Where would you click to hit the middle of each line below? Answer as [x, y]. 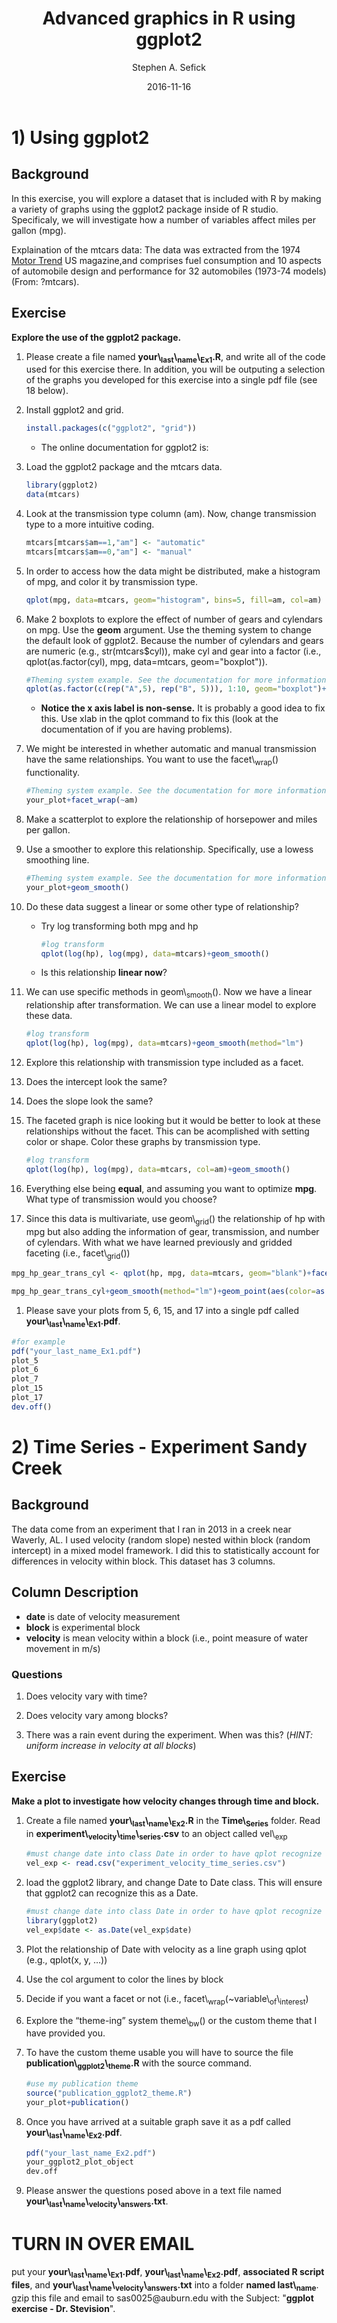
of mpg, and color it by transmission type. [112, 581]
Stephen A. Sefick [169, 67]
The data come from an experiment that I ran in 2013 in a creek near [151, 1529]
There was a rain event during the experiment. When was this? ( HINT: [169, 1734]
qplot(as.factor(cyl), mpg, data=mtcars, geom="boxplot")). [146, 661]
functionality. [52, 773]
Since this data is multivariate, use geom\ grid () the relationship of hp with [175, 1219]
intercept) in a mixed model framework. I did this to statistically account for [165, 1550]
